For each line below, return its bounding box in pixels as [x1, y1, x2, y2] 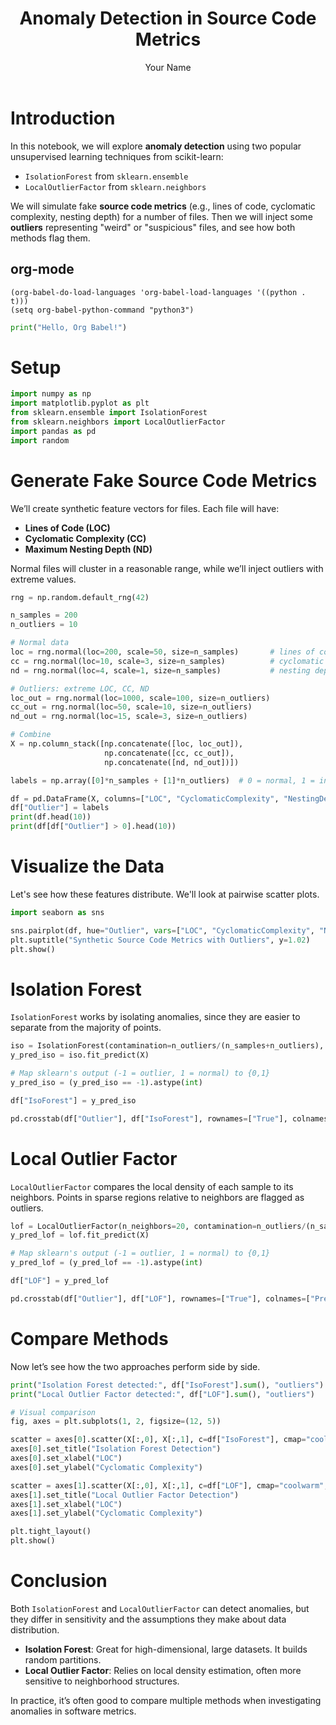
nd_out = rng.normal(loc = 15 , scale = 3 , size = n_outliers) [10, 712, 248, 722]
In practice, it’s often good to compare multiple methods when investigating [10, 1694, 322, 1706]
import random [10, 435, 70, 446]
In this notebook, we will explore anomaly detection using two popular [10, 140, 302, 152]
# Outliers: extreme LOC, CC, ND [10, 683, 150, 694]
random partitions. [24, 1653, 102, 1666]
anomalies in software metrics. [10, 1705, 137, 1717]
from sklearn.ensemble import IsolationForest [10, 408, 208, 418]
